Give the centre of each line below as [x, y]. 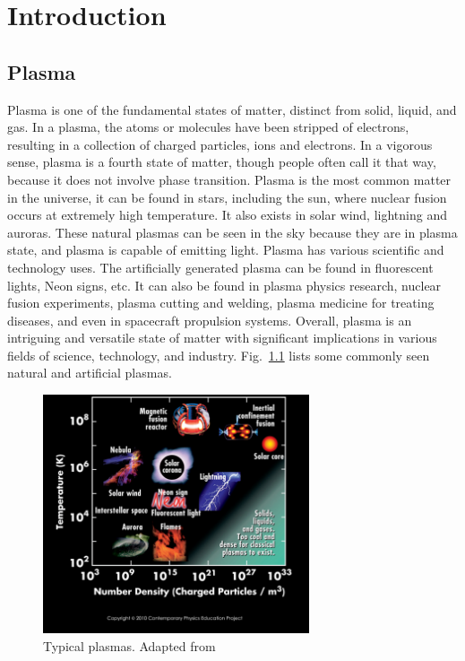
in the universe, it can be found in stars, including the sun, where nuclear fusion [227, 197]
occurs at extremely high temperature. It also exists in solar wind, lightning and [227, 215]
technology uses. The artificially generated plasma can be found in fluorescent [220, 267]
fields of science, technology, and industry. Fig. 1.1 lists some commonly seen [219, 355]
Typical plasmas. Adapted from [129, 645]
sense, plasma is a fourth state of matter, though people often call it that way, [222, 162]
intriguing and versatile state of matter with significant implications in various [222, 338]
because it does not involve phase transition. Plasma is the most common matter [229, 179]
